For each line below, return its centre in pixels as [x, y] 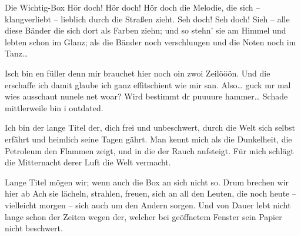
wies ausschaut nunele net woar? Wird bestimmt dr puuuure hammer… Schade [146, 96]
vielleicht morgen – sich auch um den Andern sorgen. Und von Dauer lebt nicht [148, 205]
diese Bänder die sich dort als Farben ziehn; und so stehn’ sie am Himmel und [146, 30]
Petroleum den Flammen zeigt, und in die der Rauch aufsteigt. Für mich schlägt [149, 150]
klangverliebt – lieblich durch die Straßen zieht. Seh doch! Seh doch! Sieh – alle [147, 19]
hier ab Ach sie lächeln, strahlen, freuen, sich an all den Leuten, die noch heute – [150, 193]
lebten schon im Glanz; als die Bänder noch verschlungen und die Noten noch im [150, 41]
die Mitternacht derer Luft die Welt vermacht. [88, 162]
